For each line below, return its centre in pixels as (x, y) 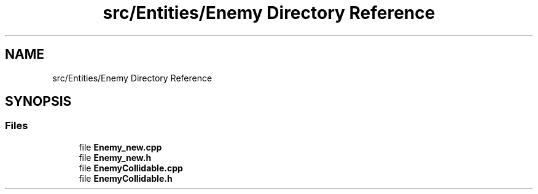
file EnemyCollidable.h (126, 178)
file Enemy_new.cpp (120, 147)
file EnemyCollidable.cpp (131, 168)
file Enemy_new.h (115, 157)
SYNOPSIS (38, 102)
